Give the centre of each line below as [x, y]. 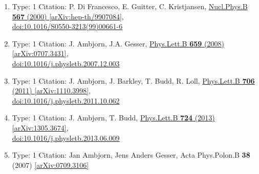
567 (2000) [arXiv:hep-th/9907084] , [68, 16]
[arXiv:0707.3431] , [40, 53]
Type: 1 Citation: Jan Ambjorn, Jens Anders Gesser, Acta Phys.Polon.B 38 [131, 155]
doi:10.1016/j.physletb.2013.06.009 [66, 138]
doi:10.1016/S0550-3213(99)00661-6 [67, 26]
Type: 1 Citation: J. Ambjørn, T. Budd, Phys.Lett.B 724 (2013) [113, 118]
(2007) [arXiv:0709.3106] [50, 165]
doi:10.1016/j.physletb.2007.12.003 [66, 63]
